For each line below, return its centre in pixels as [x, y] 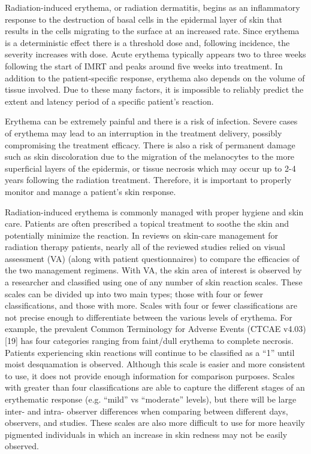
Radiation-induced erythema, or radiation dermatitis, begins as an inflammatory [153, 7]
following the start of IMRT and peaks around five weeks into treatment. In [144, 65]
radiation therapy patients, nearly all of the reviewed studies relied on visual [145, 247]
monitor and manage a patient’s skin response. [90, 191]
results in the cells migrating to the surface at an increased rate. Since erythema [152, 31]
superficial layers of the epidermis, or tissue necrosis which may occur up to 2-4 [150, 168]
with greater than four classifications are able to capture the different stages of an [155, 387]
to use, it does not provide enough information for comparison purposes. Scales [150, 375]
